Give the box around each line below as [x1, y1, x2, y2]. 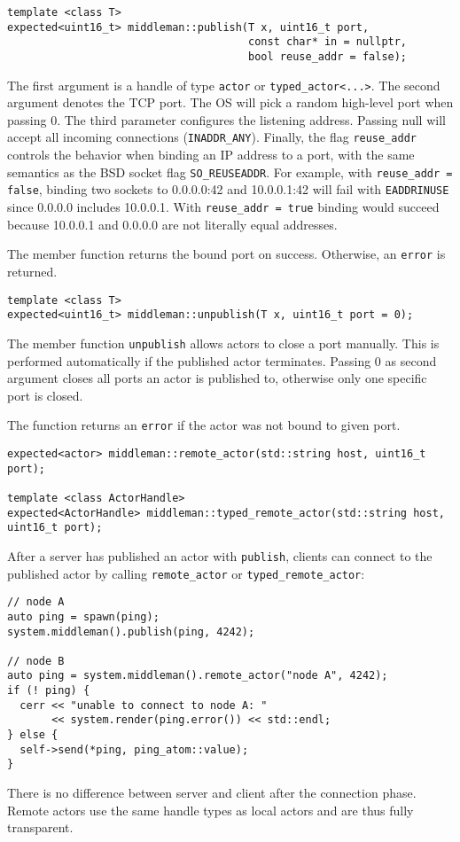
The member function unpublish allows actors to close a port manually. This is [7, 333, 440, 352]
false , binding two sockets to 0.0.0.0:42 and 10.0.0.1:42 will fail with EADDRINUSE [7, 180, 449, 199]
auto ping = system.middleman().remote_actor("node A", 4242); [7, 669, 388, 682]
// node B [7, 654, 65, 667]
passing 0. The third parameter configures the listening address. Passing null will [7, 110, 446, 129]
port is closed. [7, 386, 83, 404]
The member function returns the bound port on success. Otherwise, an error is [7, 245, 446, 263]
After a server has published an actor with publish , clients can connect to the [7, 546, 433, 565]
